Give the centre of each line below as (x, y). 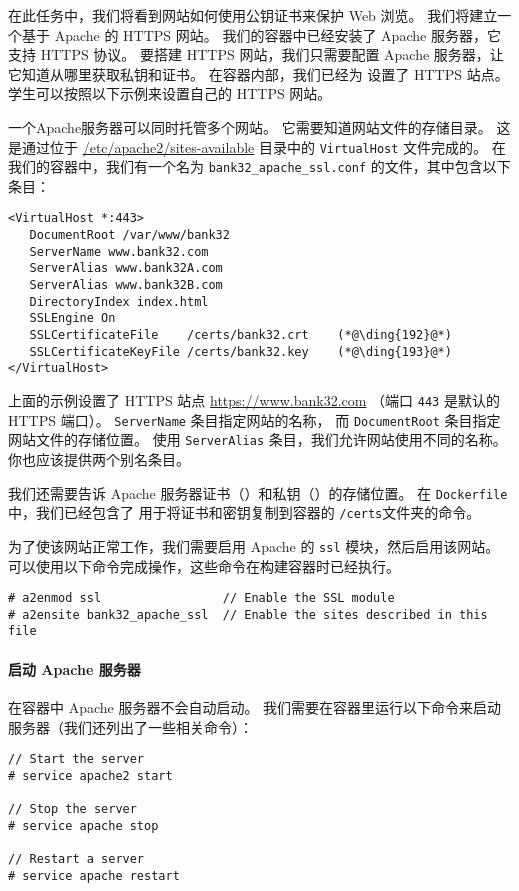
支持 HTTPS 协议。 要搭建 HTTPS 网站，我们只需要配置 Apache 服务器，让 (256, 54)
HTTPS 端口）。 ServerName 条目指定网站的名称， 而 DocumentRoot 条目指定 (254, 419)
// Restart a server (76, 859)
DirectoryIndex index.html (119, 301)
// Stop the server (72, 809)
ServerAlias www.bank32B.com (126, 285)
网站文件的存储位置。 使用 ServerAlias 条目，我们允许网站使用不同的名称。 (257, 439)
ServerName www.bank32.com (119, 251)
